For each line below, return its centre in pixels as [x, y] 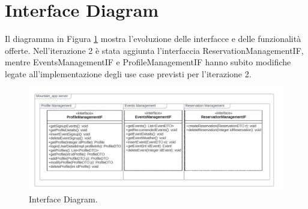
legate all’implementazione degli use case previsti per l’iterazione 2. [128, 73]
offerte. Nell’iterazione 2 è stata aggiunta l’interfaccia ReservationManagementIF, [154, 50]
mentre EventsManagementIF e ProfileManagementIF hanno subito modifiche [148, 62]
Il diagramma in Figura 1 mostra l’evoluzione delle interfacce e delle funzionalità [153, 39]
